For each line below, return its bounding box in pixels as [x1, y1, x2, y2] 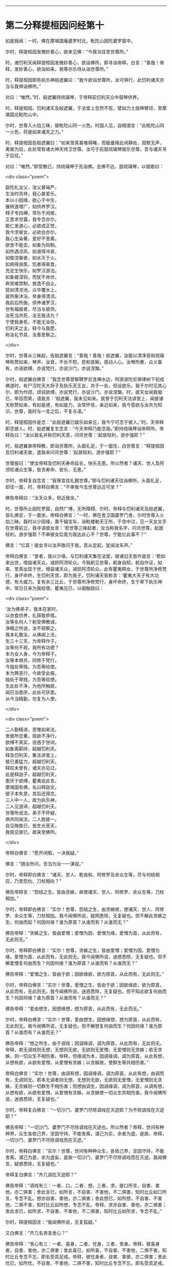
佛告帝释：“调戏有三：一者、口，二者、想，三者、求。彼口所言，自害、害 [5, 1182, 160, 1189]
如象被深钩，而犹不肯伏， [5, 274, 59, 280]
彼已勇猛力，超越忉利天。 [5, 758, 59, 765]
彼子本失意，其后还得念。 [5, 790, 59, 796]
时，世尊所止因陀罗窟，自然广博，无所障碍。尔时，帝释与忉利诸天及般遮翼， [5, 506, 167, 512]
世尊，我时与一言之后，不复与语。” [14, 408, 86, 414]
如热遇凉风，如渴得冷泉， [5, 248, 59, 254]
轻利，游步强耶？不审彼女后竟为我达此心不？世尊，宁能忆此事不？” [5, 531, 147, 537]
